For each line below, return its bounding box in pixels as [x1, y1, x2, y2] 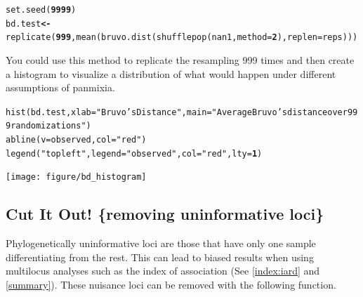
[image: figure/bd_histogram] [6, 172, 147, 183]
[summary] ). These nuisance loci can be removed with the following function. [6, 277, 336, 292]
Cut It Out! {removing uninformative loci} [6, 203, 324, 225]
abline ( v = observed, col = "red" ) [6, 135, 147, 145]
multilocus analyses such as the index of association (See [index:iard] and [6, 263, 320, 278]
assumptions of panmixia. [6, 80, 115, 95]
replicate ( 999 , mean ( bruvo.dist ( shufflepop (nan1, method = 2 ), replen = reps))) [6, 32, 358, 43]
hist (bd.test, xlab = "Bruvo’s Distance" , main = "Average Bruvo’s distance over [6, 107, 348, 117]
